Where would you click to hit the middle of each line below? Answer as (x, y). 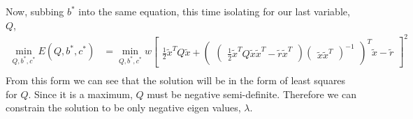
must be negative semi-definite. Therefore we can (252, 94)
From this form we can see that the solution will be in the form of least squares (176, 80)
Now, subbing (35, 11)
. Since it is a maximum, (80, 94)
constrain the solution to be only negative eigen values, (123, 108)
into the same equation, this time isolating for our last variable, (214, 11)
